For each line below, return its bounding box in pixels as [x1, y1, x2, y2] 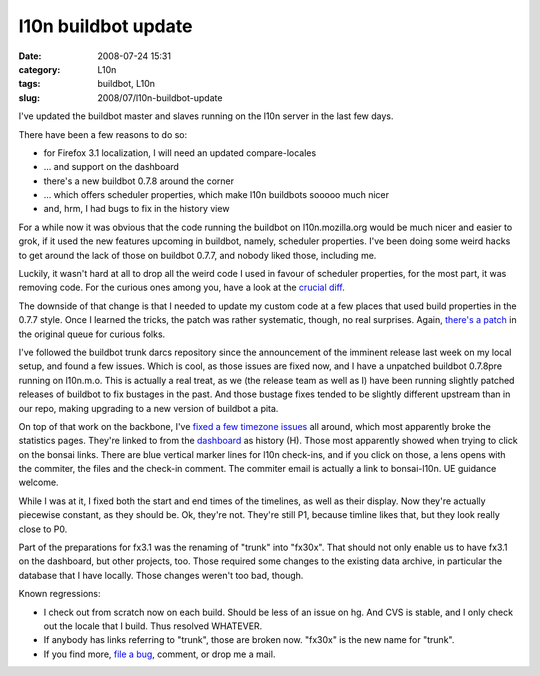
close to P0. [18, 523, 68, 535]
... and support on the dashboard [43, 161, 180, 173]
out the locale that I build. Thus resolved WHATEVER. [43, 620, 263, 632]
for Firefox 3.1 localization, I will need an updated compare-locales [43, 146, 317, 159]
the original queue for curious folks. [18, 328, 166, 340]
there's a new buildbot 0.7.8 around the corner [43, 175, 235, 187]
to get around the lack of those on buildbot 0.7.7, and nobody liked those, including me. [18, 249, 377, 261]
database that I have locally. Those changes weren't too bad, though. [18, 569, 304, 581]
